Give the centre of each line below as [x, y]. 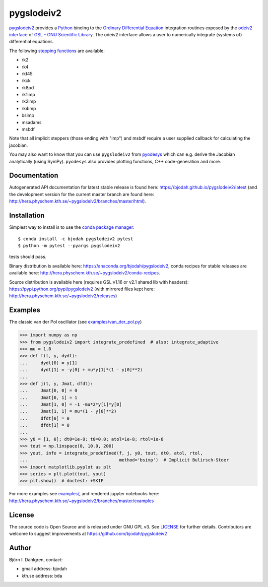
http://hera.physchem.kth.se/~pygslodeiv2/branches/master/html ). [78, 201]
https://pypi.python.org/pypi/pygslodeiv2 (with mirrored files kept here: [82, 289]
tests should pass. [28, 257]
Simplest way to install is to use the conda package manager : [72, 227]
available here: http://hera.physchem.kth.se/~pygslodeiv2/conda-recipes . [85, 273]
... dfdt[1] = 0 [44, 425]
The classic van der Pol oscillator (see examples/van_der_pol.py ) [75, 322]
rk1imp [29, 95]
